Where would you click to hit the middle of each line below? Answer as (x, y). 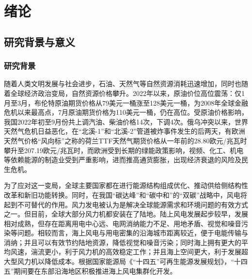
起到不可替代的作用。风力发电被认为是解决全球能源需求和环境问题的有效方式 (126, 204)
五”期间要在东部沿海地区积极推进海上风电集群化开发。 (90, 271)
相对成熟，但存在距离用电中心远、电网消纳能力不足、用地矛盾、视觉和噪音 (123, 223)
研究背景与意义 (39, 41)
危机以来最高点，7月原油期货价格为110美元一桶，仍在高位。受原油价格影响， (126, 112)
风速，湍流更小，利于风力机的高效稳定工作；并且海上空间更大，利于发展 (126, 252)
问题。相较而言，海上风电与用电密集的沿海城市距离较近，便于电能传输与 (133, 233)
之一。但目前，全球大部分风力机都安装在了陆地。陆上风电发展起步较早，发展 (126, 214)
